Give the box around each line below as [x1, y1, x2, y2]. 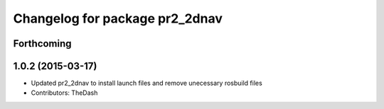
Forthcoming [13, 38, 72, 50]
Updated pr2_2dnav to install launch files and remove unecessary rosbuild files [31, 79, 262, 88]
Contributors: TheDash [31, 88, 98, 97]
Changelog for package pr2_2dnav [13, 11, 223, 26]
